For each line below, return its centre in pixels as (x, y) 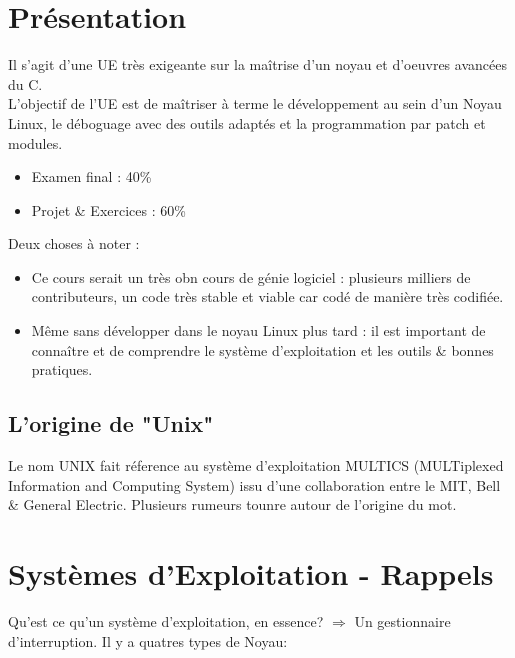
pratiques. (62, 369)
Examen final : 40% (91, 176)
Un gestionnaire (402, 620)
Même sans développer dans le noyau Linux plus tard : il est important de (258, 330)
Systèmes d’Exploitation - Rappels (251, 573)
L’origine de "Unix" (111, 423)
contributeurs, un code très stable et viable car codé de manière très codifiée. (267, 296)
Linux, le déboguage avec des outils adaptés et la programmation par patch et (247, 122)
